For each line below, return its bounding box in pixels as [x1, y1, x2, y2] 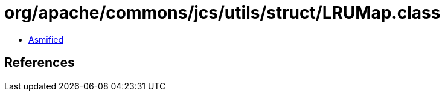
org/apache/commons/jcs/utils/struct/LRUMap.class [4, 2, 441, 23]
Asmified [28, 34, 64, 45]
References [4, 55, 75, 71]
